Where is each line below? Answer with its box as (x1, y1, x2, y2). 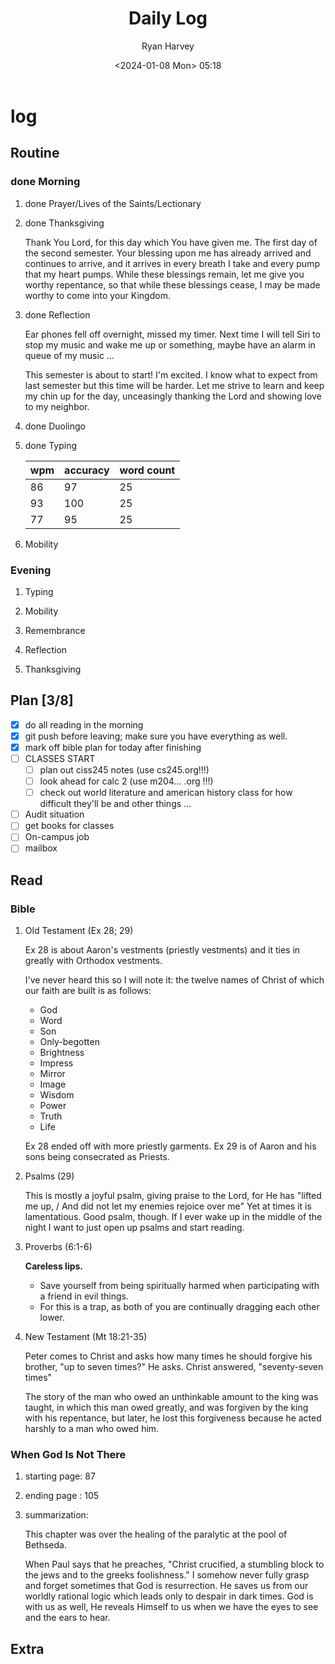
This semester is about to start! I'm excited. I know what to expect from (24, 368, 318, 381)
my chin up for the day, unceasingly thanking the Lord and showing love (24, 390, 322, 402)
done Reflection (24, 308, 91, 321)
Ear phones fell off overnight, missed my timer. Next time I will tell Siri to (24, 328, 321, 340)
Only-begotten (39, 1036, 100, 1048)
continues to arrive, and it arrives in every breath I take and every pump (24, 257, 320, 269)
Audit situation (24, 808, 85, 821)
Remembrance (24, 624, 86, 636)
